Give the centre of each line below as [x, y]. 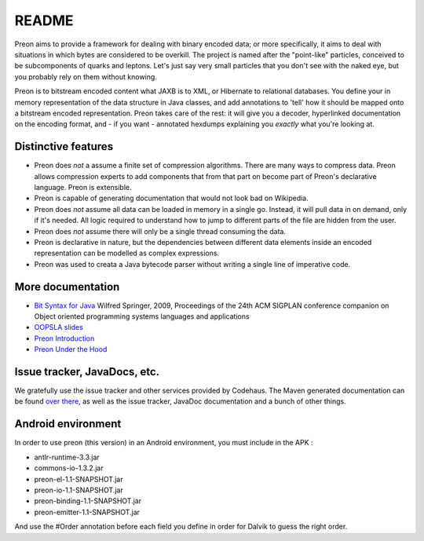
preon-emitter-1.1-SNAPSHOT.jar [87, 512]
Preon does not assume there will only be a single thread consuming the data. [160, 231]
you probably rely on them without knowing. [86, 77]
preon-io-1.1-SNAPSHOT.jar [79, 490]
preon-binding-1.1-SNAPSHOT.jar [88, 501]
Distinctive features [64, 146]
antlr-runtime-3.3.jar [67, 457]
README [44, 20]
